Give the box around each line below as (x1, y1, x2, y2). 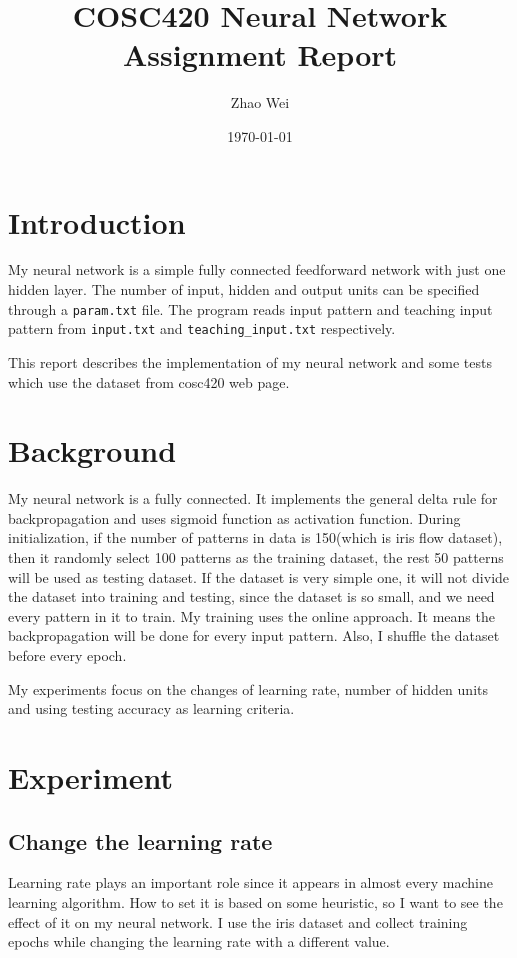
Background (8, 430, 177, 471)
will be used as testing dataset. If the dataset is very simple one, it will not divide (8, 566, 510, 587)
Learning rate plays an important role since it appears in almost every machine (8, 872, 493, 893)
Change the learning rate (8, 825, 273, 856)
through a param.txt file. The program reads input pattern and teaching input (8, 298, 493, 319)
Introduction (8, 201, 186, 242)
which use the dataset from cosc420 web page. (8, 371, 290, 392)
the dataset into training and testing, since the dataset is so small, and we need (8, 586, 495, 607)
